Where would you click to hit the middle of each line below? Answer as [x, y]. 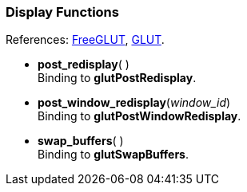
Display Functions [62, 12]
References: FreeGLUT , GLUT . [85, 40]
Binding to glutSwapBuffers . [113, 155]
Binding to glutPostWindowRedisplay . [139, 116]
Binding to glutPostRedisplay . [117, 78]
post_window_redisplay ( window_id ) [134, 103]
